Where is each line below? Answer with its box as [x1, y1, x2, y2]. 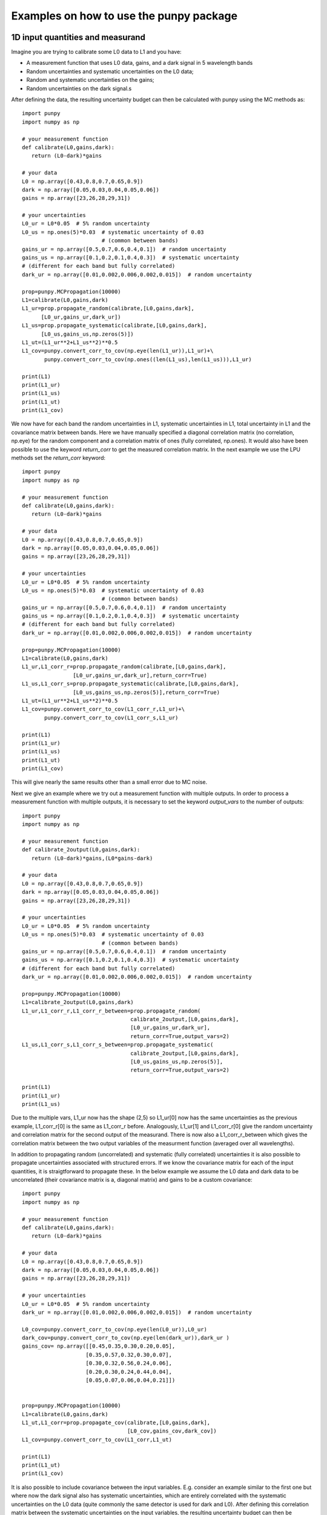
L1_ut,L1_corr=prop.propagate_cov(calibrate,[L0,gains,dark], [22, 1419, 211, 1426]
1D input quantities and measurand [11, 32, 145, 42]
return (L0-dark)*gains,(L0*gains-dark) [31, 854, 153, 862]
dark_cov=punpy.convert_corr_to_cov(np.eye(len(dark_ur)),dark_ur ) [22, 1334, 230, 1342]
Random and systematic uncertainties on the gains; [26, 76, 154, 84]
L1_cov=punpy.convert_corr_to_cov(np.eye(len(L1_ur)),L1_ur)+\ [22, 347, 214, 355]
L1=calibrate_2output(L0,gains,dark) [22, 999, 134, 1006]
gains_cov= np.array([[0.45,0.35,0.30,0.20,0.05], [22, 1343, 176, 1350]
